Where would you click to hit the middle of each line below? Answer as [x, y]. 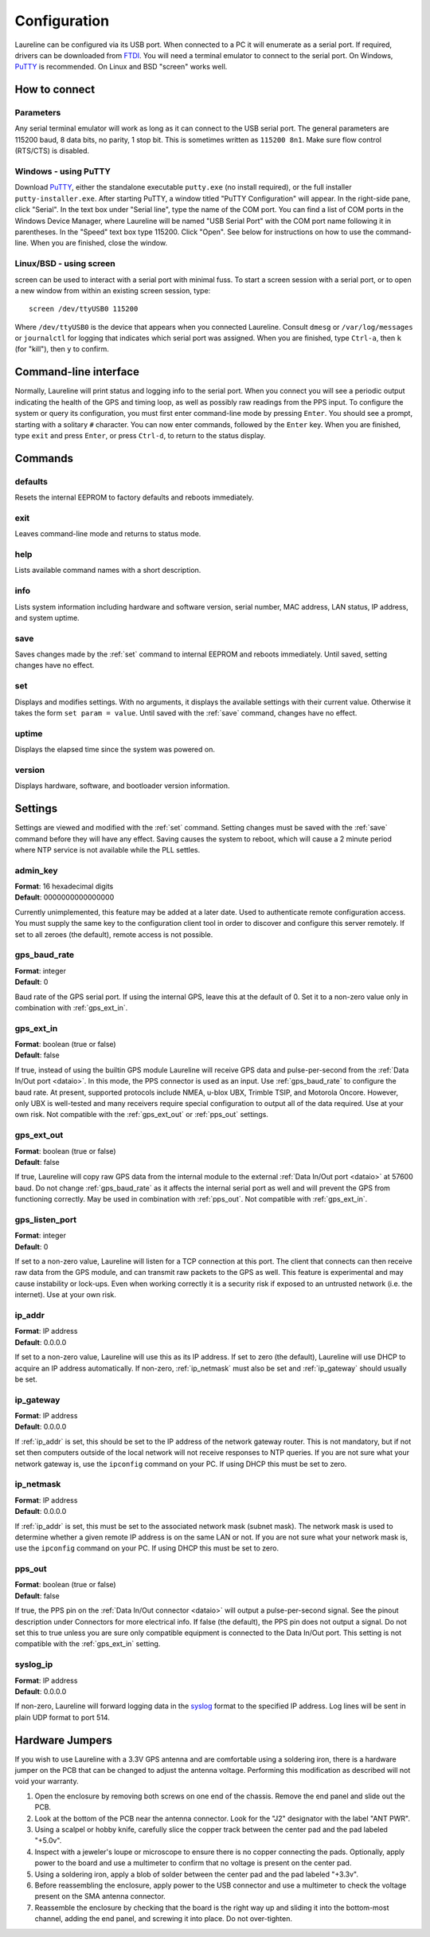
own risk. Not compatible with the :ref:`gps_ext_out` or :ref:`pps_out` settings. [141, 1115]
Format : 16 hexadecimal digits [64, 886]
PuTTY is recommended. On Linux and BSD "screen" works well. [121, 67]
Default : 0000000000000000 [64, 897]
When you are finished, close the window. [99, 243]
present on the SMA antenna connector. [100, 1896]
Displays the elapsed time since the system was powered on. [115, 750]
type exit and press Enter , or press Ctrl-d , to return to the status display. [140, 435]
